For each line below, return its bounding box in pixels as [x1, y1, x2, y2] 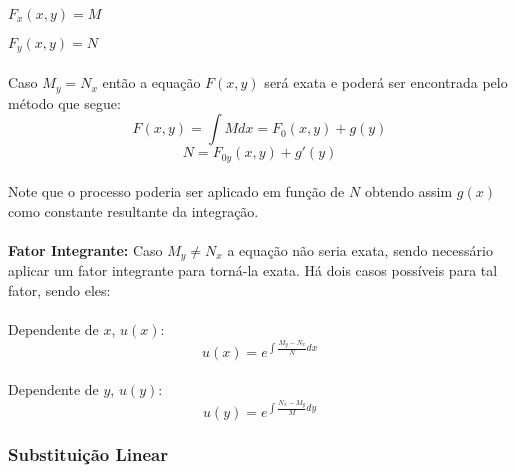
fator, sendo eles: [8, 279, 111, 300]
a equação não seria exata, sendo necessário [227, 239, 493, 260]
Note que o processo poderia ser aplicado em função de [8, 181, 345, 202]
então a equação [102, 72, 201, 93]
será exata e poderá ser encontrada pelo [264, 72, 508, 93]
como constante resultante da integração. [8, 200, 259, 221]
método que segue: [8, 92, 121, 113]
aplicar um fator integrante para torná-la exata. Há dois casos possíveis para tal [8, 260, 498, 281]
